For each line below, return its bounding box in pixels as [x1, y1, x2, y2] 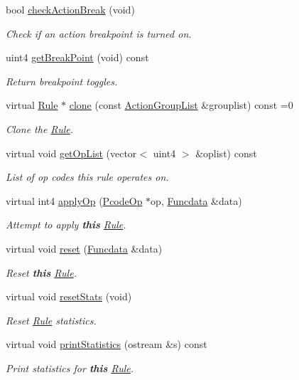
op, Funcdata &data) [151, 193, 242, 208]
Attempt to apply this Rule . [6, 217, 126, 232]
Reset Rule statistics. [6, 312, 97, 327]
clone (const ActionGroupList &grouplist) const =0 [69, 97, 293, 112]
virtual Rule [6, 97, 58, 112]
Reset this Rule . [6, 265, 77, 280]
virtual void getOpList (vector [6, 145, 137, 160]
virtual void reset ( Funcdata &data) [6, 241, 163, 255]
